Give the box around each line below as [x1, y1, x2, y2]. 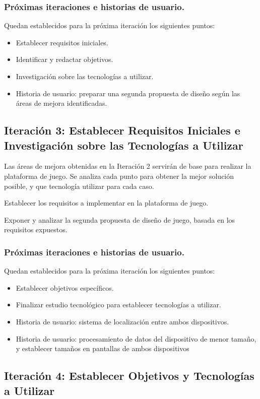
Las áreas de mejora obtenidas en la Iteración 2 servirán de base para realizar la [4, 161, 251, 171]
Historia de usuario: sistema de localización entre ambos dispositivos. [16, 316, 229, 326]
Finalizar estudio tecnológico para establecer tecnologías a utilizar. [16, 299, 221, 310]
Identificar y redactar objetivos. [16, 54, 113, 64]
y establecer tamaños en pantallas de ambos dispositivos [16, 343, 189, 354]
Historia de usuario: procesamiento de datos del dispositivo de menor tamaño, [16, 333, 256, 344]
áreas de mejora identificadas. [16, 98, 107, 108]
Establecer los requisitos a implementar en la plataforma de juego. [4, 197, 209, 208]
